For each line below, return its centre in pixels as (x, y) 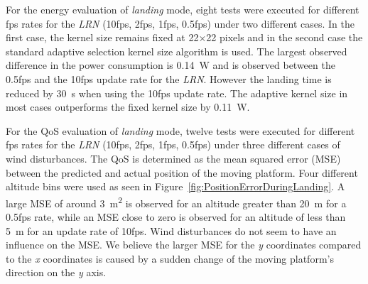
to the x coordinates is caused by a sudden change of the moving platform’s (170, 258)
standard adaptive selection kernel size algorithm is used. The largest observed (177, 51)
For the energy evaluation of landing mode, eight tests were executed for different (183, 9)
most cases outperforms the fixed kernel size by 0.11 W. (128, 107)
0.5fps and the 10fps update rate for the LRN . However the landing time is (169, 78)
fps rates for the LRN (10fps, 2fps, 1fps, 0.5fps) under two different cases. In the (180, 23)
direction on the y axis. (56, 272)
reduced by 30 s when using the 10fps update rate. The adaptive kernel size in (177, 93)
